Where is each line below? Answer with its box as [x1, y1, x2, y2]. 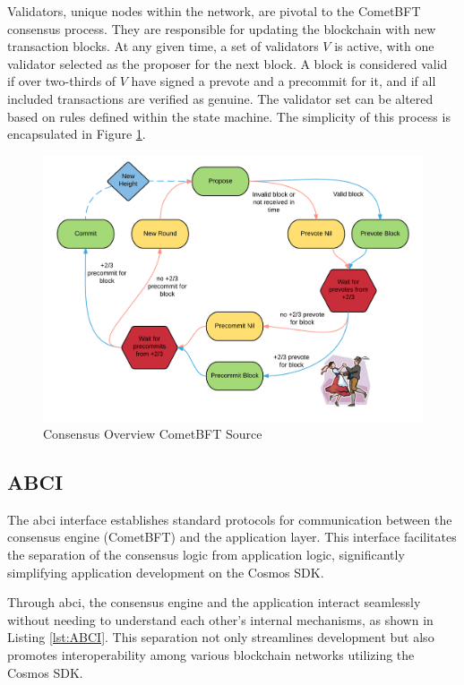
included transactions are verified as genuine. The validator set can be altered [7, 89, 434, 107]
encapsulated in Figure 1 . [7, 124, 146, 143]
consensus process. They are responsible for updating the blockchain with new [7, 19, 436, 38]
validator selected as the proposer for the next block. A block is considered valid [7, 54, 448, 73]
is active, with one [334, 37, 434, 56]
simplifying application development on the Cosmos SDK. [7, 562, 324, 581]
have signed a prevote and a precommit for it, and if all [131, 72, 436, 90]
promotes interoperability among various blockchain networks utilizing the [7, 646, 415, 664]
